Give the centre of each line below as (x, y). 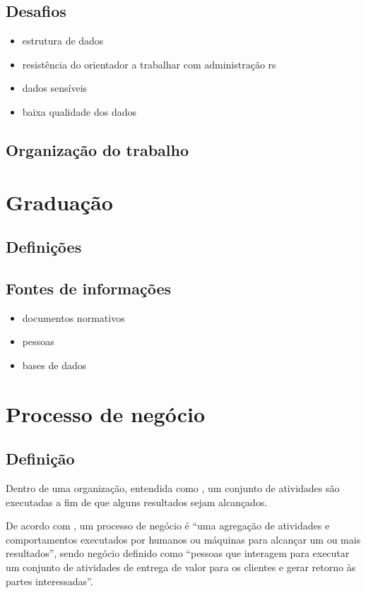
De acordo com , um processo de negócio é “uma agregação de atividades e (168, 526)
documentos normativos (73, 317)
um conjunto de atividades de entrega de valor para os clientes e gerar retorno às (181, 567)
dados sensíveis (55, 88)
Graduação (59, 202)
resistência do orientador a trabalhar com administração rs (149, 64)
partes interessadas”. (49, 581)
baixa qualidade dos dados (79, 111)
